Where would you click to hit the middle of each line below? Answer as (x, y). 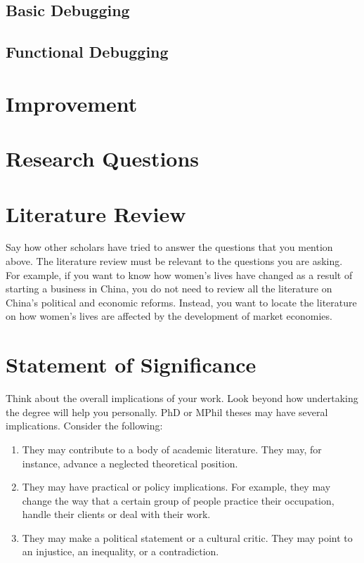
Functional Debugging (87, 52)
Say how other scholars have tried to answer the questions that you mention (169, 247)
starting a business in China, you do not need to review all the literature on (169, 289)
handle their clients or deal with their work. (116, 514)
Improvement (72, 103)
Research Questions (103, 158)
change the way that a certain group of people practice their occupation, (178, 500)
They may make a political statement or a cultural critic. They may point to (187, 537)
